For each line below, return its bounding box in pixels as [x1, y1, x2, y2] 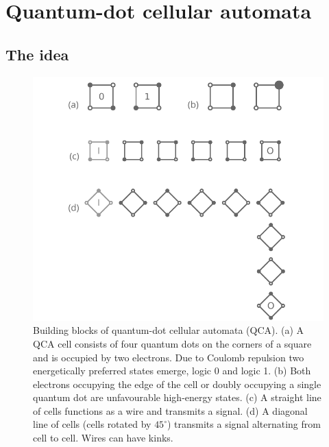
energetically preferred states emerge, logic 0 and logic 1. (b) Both [33, 363, 311, 378]
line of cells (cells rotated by [33, 417, 151, 431]
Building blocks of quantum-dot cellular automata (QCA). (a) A [33, 323, 304, 337]
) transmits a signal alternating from [167, 417, 321, 431]
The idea [5, 43, 69, 64]
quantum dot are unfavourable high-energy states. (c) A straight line [33, 390, 321, 404]
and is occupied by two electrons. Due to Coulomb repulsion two [33, 350, 304, 364]
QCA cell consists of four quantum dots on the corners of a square [33, 336, 312, 350]
